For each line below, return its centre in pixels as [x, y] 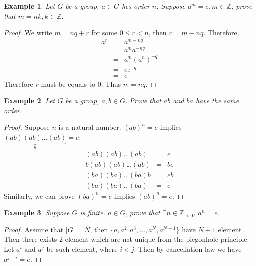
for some [104, 33]
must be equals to [68, 84]
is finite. [92, 212]
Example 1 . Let [30, 6]
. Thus [111, 84]
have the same [217, 101]
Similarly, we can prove [39, 195]
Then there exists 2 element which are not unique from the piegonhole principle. [127, 239]
